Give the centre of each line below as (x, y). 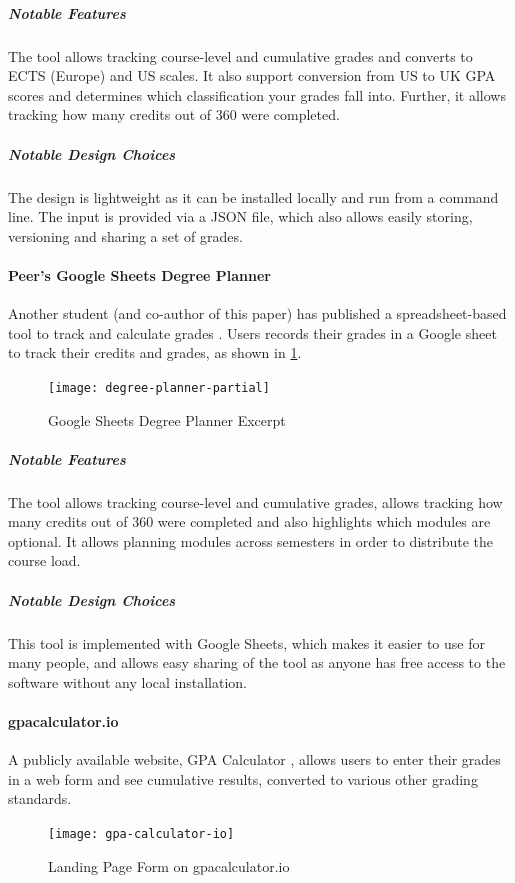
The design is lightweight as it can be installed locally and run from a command (253, 196)
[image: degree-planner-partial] (159, 387)
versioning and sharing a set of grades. (125, 235)
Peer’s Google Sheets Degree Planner (139, 274)
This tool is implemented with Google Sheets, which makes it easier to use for (246, 642)
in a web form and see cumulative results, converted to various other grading (243, 778)
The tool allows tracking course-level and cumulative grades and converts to (240, 55)
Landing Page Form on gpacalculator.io (169, 865)
